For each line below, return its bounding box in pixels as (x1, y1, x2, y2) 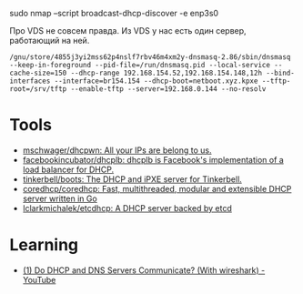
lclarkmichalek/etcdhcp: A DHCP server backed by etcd (22, 202, 232, 213)
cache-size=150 (9, 68, 67, 77)
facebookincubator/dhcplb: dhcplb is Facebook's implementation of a (22, 154, 284, 165)
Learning (9, 235, 79, 256)
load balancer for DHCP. (22, 164, 115, 175)
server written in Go (22, 193, 97, 204)
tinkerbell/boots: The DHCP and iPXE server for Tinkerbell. (22, 173, 243, 185)
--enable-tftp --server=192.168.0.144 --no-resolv (70, 85, 267, 94)
